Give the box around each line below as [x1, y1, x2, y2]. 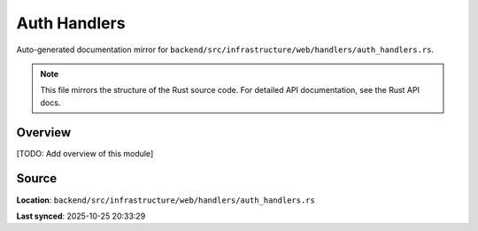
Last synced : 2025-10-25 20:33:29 [16, 211, 146, 221]
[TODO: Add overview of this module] [16, 148, 154, 158]
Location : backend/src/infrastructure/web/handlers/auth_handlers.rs [16, 195, 316, 205]
